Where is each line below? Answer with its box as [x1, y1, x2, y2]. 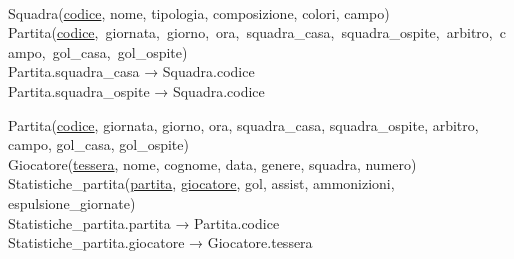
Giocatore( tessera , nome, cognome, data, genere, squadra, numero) [8, 153, 417, 174]
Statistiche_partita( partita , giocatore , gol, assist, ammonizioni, [8, 173, 395, 194]
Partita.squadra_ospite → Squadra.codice [8, 80, 265, 101]
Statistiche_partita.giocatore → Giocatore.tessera [8, 232, 313, 253]
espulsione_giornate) [8, 192, 136, 213]
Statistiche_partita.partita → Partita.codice [8, 212, 280, 233]
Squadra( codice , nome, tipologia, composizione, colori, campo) [8, 2, 390, 23]
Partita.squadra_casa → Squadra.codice [8, 61, 255, 82]
